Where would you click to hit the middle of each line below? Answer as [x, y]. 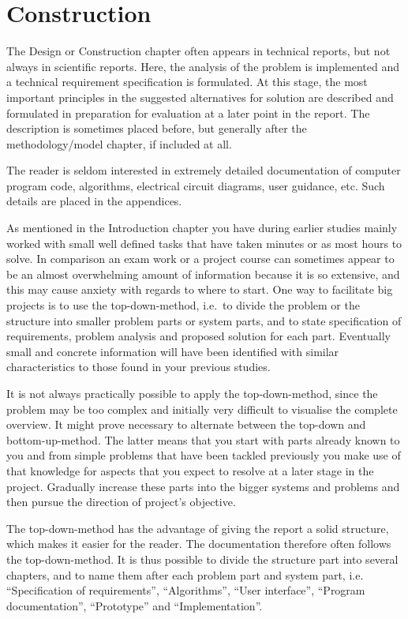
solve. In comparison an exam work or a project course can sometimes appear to [200, 259]
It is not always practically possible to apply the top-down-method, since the [192, 393]
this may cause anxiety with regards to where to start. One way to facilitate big [200, 289]
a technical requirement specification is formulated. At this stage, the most [187, 82]
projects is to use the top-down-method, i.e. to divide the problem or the [183, 305]
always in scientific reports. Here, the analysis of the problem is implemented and [203, 66]
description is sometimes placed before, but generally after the [157, 128]
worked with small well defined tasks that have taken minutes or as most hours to [204, 243]
